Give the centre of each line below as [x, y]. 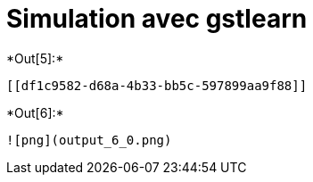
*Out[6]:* [35, 112]
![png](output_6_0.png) [89, 140]
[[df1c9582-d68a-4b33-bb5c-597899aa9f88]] [157, 85]
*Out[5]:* [35, 58]
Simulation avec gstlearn [157, 19]
